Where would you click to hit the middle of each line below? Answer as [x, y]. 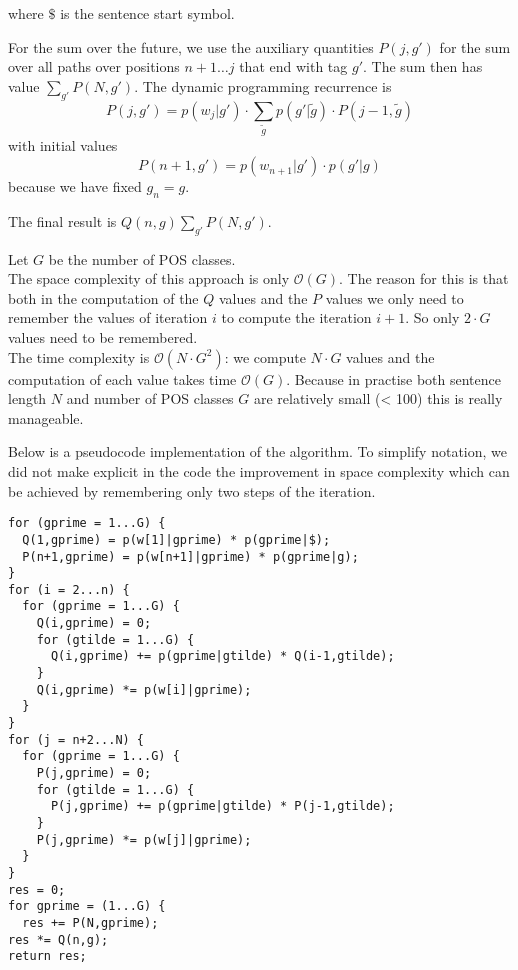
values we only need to [394, 297]
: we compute [265, 356]
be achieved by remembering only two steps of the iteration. [192, 490]
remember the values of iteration [108, 317]
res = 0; [37, 889]
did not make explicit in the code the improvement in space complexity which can [259, 471]
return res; [47, 956]
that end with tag [293, 66]
